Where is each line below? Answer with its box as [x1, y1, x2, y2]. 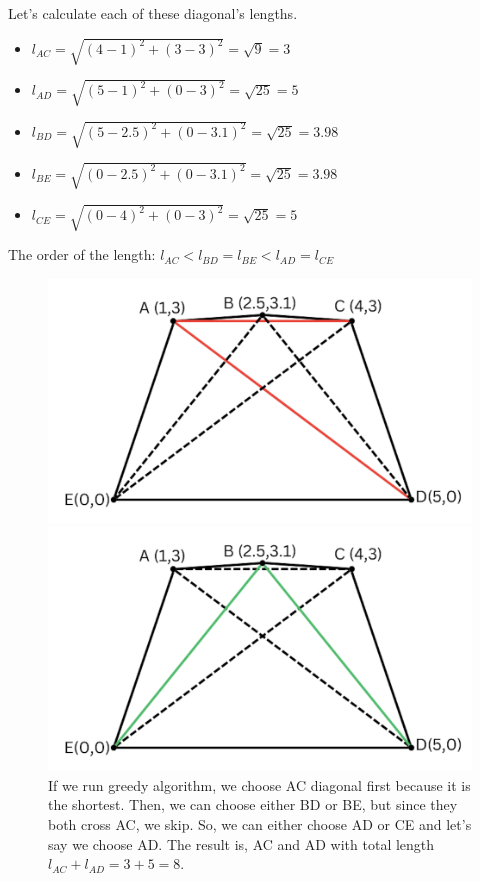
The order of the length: [8, 244, 156, 265]
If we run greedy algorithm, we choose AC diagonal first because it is [48, 774, 471, 795]
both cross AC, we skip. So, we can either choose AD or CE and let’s [48, 814, 472, 835]
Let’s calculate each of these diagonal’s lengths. [8, 3, 298, 23]
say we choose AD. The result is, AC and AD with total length [48, 833, 435, 854]
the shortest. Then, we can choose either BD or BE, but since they [48, 794, 458, 815]
